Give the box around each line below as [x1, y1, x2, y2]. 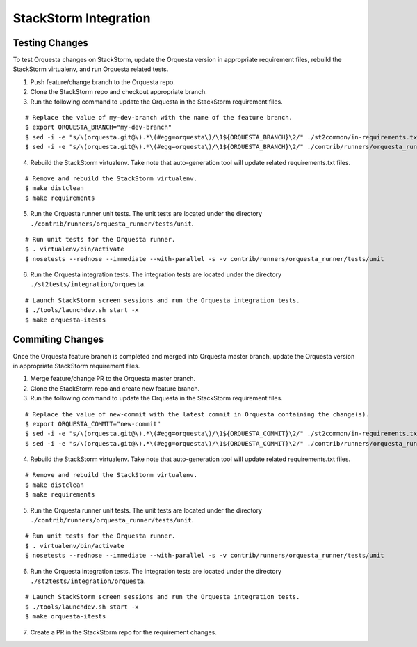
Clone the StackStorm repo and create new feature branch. [30, 384, 200, 393]
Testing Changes [13, 37, 88, 49]
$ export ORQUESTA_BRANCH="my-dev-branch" [25, 123, 172, 132]
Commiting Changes [13, 334, 104, 345]
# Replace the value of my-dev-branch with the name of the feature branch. [25, 114, 293, 122]
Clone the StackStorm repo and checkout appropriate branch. [30, 88, 208, 96]
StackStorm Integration [13, 10, 151, 26]
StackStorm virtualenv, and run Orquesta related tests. [13, 65, 169, 73]
